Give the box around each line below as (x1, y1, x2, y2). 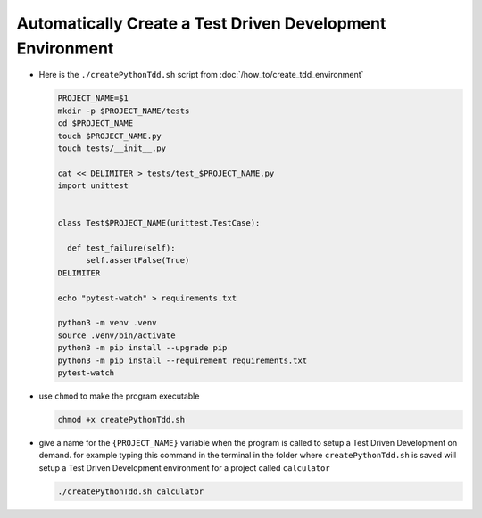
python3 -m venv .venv (57, 317, 157, 328)
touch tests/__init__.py (57, 143, 167, 153)
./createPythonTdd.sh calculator (57, 486, 204, 497)
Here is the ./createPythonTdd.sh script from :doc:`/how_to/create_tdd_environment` (38, 70, 364, 80)
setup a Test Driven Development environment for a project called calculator (38, 462, 330, 473)
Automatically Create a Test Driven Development (16, 13, 386, 33)
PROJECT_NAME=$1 (57, 94, 129, 103)
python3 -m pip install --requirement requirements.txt (57, 355, 308, 366)
